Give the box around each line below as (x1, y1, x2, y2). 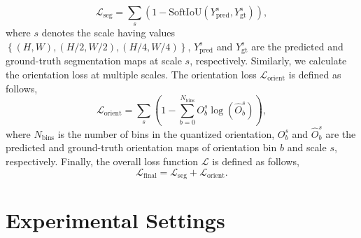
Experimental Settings (6, 206, 225, 234)
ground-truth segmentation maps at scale (6, 53, 182, 68)
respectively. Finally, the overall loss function (6, 154, 199, 169)
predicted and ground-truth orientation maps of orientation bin (6, 140, 277, 155)
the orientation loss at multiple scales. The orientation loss (6, 67, 257, 82)
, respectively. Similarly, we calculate (190, 53, 347, 68)
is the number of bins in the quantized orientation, (57, 126, 275, 141)
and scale (287, 140, 327, 155)
